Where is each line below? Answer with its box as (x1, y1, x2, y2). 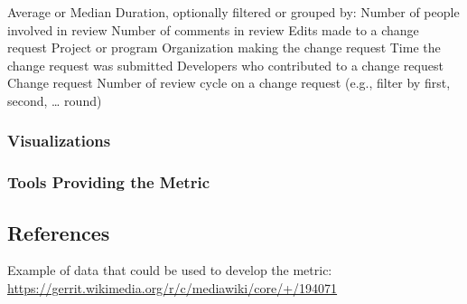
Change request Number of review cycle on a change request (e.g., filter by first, (7, 73, 451, 92)
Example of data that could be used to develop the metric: (7, 261, 332, 280)
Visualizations (7, 129, 111, 152)
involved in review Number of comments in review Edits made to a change (7, 20, 419, 39)
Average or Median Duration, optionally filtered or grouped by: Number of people (7, 3, 460, 21)
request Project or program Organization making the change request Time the (7, 38, 441, 57)
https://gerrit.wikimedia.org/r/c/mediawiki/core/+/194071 (7, 279, 338, 298)
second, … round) (7, 90, 102, 109)
